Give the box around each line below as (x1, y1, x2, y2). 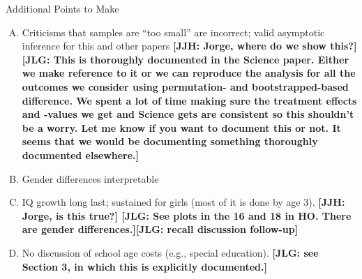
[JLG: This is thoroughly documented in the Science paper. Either (22, 52, 349, 66)
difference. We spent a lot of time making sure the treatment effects (22, 93, 357, 107)
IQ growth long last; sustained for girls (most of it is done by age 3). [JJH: (22, 195, 345, 209)
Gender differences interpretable (22, 171, 159, 186)
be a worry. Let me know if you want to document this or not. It (22, 120, 341, 135)
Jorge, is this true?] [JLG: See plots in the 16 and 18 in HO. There (22, 208, 352, 223)
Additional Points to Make (6, 1, 119, 15)
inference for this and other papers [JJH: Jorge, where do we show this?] (22, 38, 357, 53)
